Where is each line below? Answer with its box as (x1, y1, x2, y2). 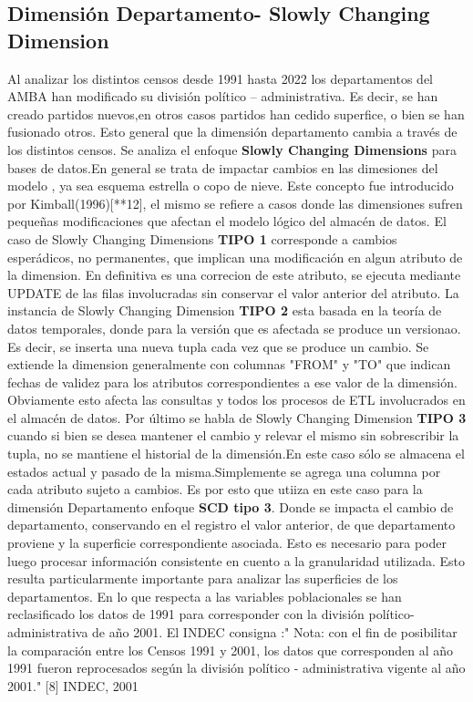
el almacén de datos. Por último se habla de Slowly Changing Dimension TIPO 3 (7, 408, 467, 427)
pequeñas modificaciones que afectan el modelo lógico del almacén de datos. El (7, 212, 447, 231)
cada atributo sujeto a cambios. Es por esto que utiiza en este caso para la (7, 480, 423, 499)
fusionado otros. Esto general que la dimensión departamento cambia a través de (7, 122, 458, 141)
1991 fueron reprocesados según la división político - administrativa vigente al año (7, 658, 466, 677)
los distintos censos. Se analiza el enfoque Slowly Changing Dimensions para (7, 139, 457, 159)
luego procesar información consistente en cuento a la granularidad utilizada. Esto (7, 551, 465, 570)
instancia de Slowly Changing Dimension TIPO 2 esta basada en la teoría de (7, 301, 442, 320)
